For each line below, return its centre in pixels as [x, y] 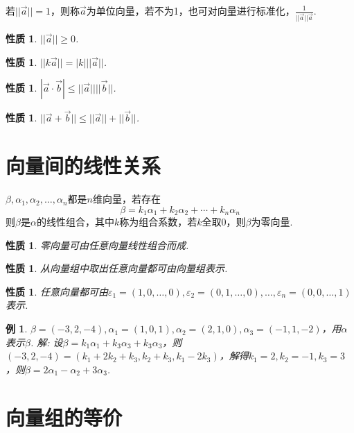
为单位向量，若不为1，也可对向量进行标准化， [191, 10]
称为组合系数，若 [158, 222]
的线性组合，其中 [75, 222]
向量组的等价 [64, 417]
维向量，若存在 [126, 199]
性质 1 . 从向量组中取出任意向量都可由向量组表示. [117, 268]
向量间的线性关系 [83, 165]
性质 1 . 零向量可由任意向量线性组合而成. [97, 245]
